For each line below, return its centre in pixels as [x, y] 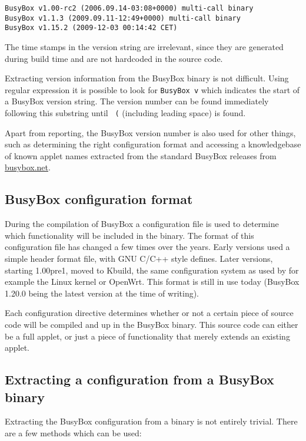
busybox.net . [28, 167]
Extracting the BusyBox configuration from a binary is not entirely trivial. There [151, 421]
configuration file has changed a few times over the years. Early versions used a [147, 247]
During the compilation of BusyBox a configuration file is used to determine [142, 224]
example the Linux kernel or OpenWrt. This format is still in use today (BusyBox [152, 282]
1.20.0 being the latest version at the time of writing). [102, 293]
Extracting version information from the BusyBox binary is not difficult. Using [147, 78]
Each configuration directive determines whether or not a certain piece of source [149, 313]
